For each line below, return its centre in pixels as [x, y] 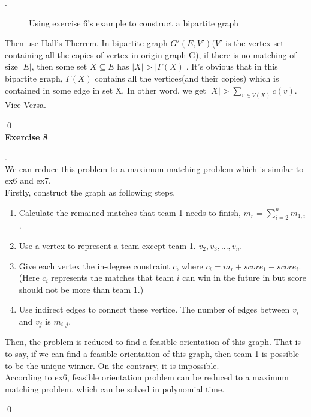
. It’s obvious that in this [232, 66]
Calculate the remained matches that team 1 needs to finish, [130, 212]
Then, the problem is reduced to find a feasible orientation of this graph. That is [153, 342]
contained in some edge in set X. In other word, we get [105, 90]
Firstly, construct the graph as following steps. [90, 192]
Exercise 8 [26, 136]
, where [190, 265]
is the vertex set [255, 43]
